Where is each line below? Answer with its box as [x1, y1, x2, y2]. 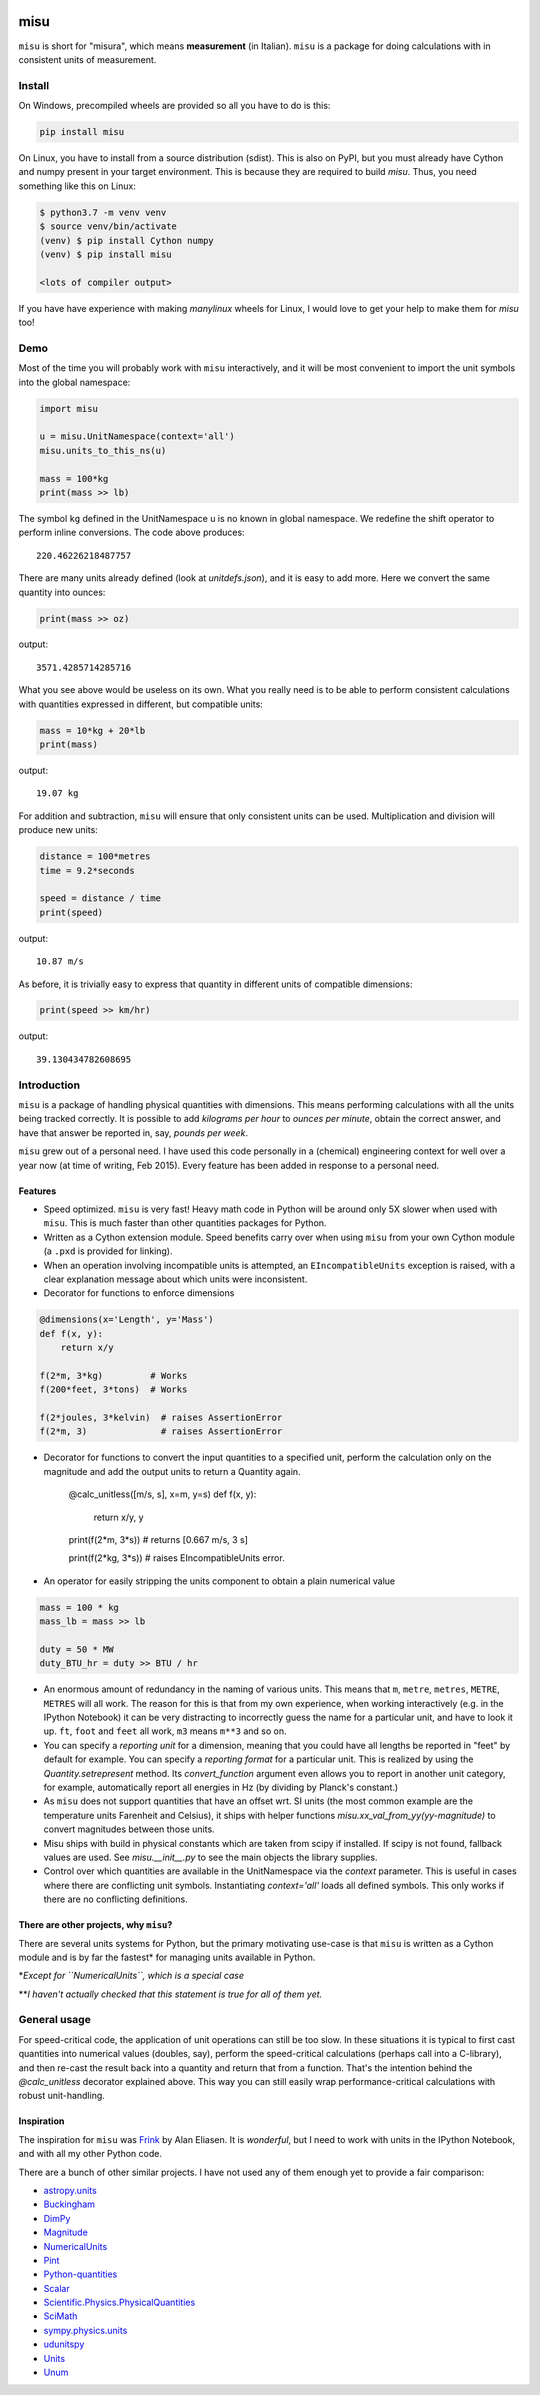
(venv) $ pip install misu [39, 248, 172, 260]
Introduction [18, 1078, 80, 1092]
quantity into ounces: [18, 586, 106, 598]
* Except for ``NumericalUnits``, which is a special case [18, 1970, 245, 1982]
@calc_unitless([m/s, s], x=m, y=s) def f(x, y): [68, 1488, 257, 1500]
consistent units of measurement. [18, 53, 157, 65]
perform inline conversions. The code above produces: [18, 526, 245, 539]
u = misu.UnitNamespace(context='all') [39, 431, 235, 442]
